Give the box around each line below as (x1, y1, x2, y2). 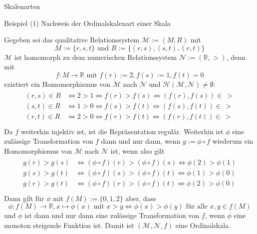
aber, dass (125, 193, 156, 203)
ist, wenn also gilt (110, 145, 165, 156)
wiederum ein (212, 136, 254, 146)
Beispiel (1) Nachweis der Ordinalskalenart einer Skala (4, 17, 171, 28)
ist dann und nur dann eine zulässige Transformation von (24, 210, 200, 221)
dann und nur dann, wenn (101, 136, 181, 146)
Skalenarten (4, 1, 40, 11)
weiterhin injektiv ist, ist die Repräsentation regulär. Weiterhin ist (20, 126, 224, 136)
